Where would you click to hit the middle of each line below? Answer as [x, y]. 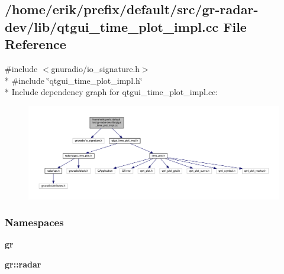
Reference [35, 44]
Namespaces [34, 222]
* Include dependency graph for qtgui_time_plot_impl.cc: [112, 92]
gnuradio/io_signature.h [96, 68]
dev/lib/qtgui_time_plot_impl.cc [112, 26]
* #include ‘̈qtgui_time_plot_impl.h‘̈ [74, 80]
